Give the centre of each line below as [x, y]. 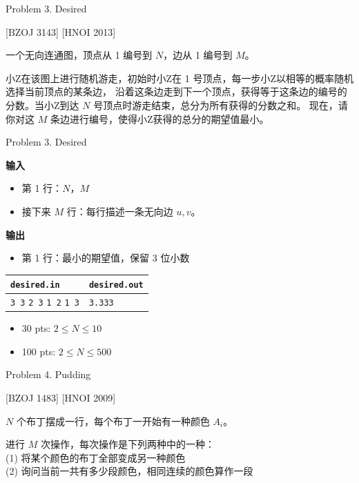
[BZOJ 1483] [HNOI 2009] [61, 398]
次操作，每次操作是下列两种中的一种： [127, 444]
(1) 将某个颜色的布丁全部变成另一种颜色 [96, 457]
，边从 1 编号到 [198, 55]
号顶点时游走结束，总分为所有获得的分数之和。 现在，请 [221, 105]
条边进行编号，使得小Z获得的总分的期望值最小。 [159, 118]
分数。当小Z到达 [42, 105]
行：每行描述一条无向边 [120, 211]
